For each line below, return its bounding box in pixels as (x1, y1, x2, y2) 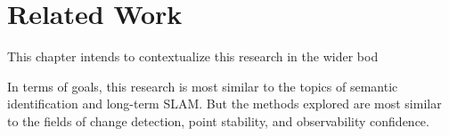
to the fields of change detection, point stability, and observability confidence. (7, 111, 429, 130)
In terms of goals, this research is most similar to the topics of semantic (7, 76, 398, 95)
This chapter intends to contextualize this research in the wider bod (7, 47, 379, 66)
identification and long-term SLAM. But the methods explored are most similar (7, 94, 442, 113)
